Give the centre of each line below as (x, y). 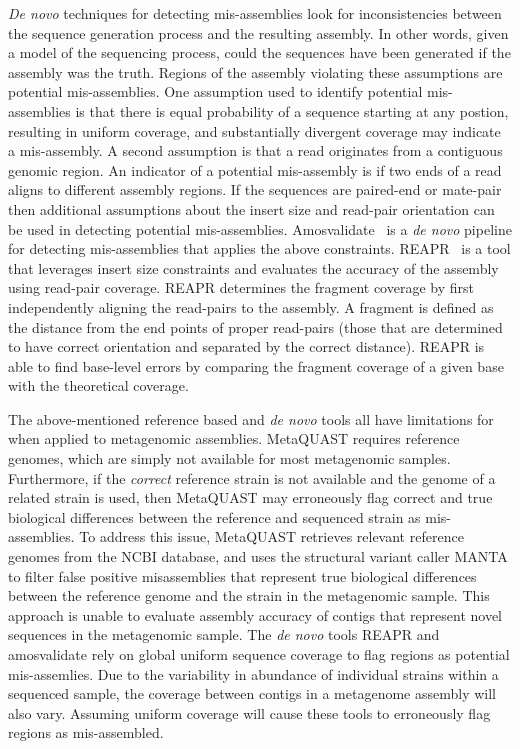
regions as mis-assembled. (86, 732)
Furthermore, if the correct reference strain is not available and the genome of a (252, 477)
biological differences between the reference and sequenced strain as (214, 516)
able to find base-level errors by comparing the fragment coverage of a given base (256, 365)
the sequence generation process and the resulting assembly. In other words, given (258, 32)
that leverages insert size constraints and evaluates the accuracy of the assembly (253, 267)
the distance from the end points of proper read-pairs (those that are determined (255, 326)
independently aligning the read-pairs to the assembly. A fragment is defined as (251, 306)
